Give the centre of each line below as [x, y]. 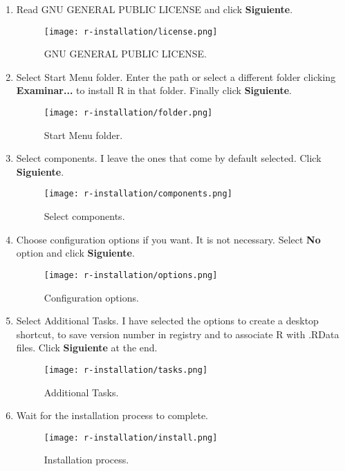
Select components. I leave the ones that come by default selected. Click [169, 158]
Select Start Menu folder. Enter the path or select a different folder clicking [176, 76]
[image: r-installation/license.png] [131, 31]
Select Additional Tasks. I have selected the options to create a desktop [167, 321]
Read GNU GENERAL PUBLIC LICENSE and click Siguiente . [155, 9]
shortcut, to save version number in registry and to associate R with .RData [178, 334]
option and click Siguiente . [75, 253]
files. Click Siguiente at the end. [87, 348]
